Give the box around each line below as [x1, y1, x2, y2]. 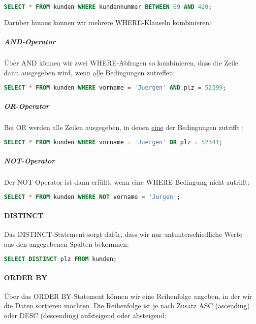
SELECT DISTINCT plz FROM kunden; [4, 256, 117, 263]
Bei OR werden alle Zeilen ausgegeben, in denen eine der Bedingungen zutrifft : [4, 122, 244, 132]
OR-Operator [4, 100, 49, 111]
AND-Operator [4, 36, 56, 47]
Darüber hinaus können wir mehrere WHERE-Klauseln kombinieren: [4, 17, 211, 27]
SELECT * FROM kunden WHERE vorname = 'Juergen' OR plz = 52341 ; [4, 139, 223, 146]
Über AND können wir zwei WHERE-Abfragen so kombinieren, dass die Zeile [4, 58, 238, 68]
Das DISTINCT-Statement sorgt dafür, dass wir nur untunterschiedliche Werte [4, 228, 243, 239]
